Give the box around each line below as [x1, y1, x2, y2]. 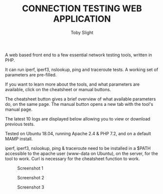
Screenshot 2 [17, 174, 44, 180]
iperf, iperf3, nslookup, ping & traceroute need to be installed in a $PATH [5, 145, 151, 151]
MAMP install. [5, 136, 33, 142]
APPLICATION [53, 13, 111, 24]
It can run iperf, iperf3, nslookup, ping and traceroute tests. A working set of [5, 67, 159, 73]
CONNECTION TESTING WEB [21, 3, 143, 14]
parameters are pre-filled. [5, 72, 57, 77]
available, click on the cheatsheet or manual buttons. [5, 86, 111, 92]
